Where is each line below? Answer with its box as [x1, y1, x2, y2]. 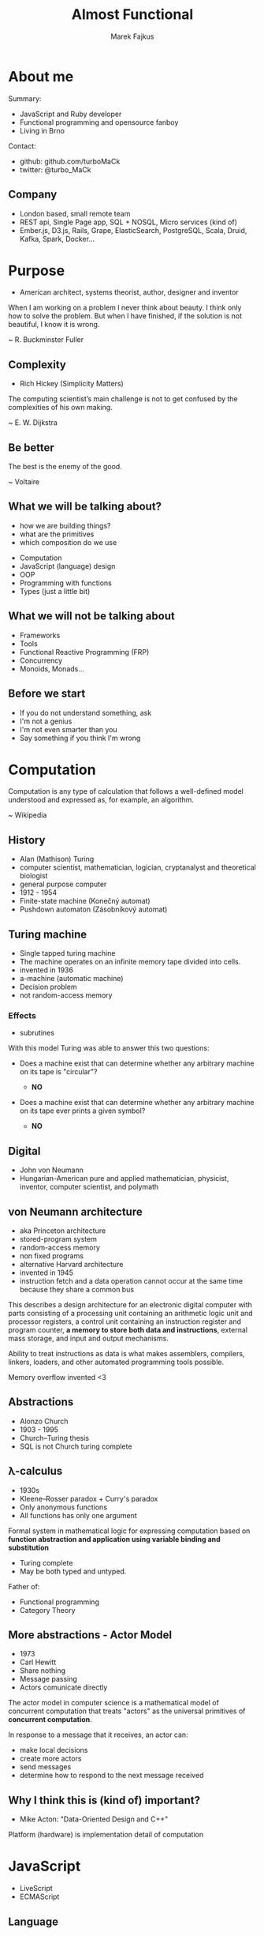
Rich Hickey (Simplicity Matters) [19, 379, 124, 389]
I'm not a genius [19, 716, 73, 726]
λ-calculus [8, 1464, 63, 1478]
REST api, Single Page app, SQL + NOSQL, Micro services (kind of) [19, 217, 238, 227]
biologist [19, 871, 48, 881]
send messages [19, 1762, 72, 1772]
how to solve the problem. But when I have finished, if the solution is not [8, 311, 243, 321]
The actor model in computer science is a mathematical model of [8, 1698, 219, 1708]
